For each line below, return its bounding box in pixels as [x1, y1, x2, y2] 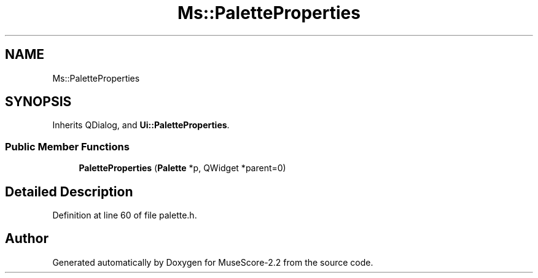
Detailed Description [5, 183, 133, 199]
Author [5, 231, 49, 247]
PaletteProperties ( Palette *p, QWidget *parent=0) [79, 163, 286, 174]
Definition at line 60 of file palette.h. [52, 210, 197, 221]
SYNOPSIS [5, 94, 72, 110]
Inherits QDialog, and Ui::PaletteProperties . [52, 120, 230, 131]
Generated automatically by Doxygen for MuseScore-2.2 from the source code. [52, 257, 373, 268]
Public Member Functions [5, 140, 130, 153]
